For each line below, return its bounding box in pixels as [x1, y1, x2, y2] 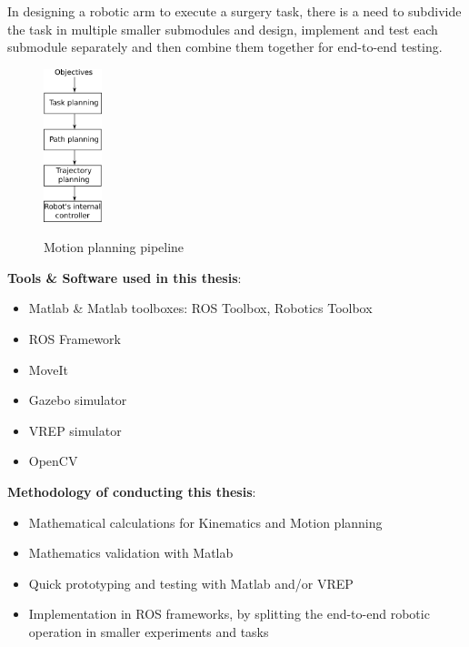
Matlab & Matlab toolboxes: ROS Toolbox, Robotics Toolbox [28, 298, 373, 318]
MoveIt [28, 359, 68, 379]
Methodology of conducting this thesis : [7, 481, 256, 500]
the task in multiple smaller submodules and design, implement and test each [7, 19, 438, 38]
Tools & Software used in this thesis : [7, 268, 242, 287]
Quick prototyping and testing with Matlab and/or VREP [28, 573, 354, 592]
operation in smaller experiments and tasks [28, 622, 269, 641]
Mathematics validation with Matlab [28, 543, 234, 562]
